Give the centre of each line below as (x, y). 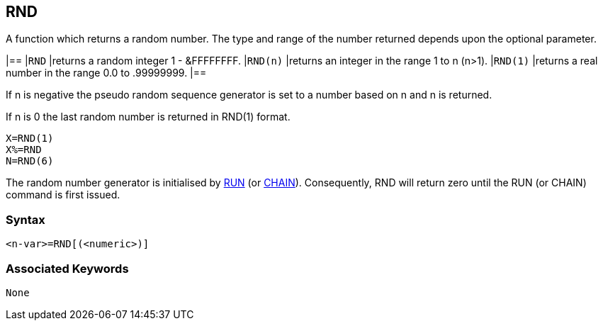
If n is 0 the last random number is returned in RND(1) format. (148, 117)
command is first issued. (63, 195)
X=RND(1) (30, 139)
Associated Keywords (67, 268)
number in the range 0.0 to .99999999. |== (106, 73)
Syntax (26, 219)
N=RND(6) (30, 161)
